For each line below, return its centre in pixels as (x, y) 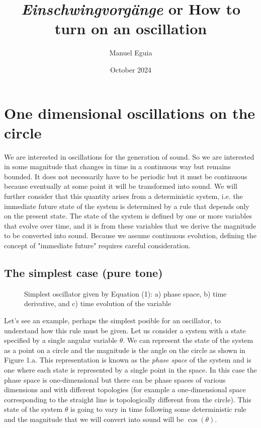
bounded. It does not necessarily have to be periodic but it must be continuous (126, 176)
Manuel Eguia (131, 53)
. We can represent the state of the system (188, 340)
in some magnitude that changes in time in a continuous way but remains (117, 166)
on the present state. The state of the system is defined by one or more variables (128, 216)
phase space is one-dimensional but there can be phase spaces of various (115, 379)
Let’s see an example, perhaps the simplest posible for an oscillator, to (112, 320)
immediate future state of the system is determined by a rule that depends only (127, 206)
